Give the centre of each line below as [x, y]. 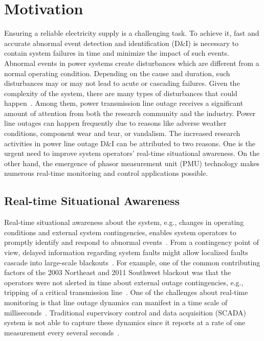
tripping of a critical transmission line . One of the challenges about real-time [126, 292]
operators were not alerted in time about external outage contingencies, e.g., [124, 282]
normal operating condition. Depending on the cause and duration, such [117, 73]
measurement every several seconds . [62, 332]
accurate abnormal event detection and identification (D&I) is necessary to [122, 43]
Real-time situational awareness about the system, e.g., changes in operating [124, 222]
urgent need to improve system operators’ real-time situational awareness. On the [132, 153]
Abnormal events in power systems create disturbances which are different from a [132, 63]
